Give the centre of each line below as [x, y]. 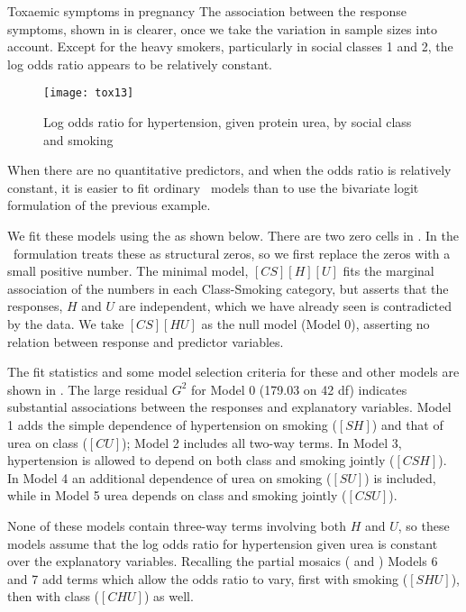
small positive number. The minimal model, [128, 271]
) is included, [400, 477]
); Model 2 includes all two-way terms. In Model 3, [262, 442]
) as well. [169, 596]
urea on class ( [47, 442]
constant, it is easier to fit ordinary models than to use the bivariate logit [213, 187]
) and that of [407, 424]
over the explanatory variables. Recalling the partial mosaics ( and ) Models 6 [223, 561]
